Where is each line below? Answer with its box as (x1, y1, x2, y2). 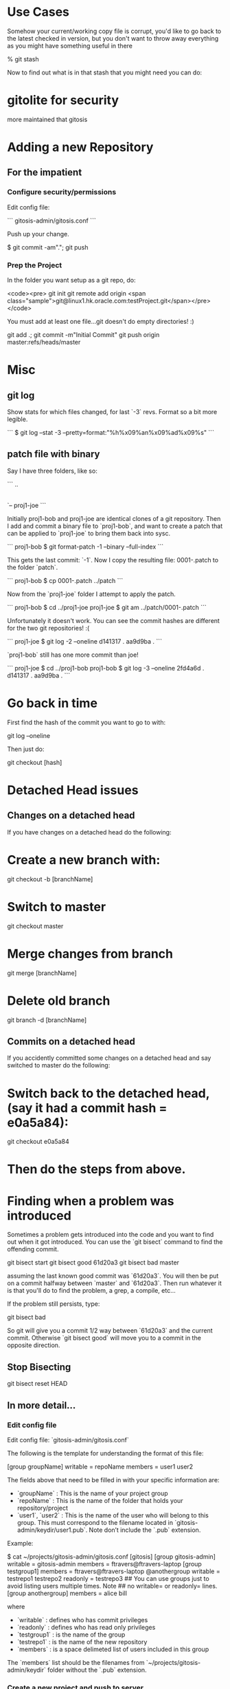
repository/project (16, 1504, 69, 1512)
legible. (7, 415, 28, 424)
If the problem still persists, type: (7, 1300, 100, 1308)
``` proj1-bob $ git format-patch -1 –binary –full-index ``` (7, 542, 164, 551)
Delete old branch (7, 993, 111, 1008)
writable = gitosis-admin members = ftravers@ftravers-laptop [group (7, 1559, 203, 1568)
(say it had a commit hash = (7, 1100, 168, 1116)
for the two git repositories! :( (7, 624, 90, 632)
